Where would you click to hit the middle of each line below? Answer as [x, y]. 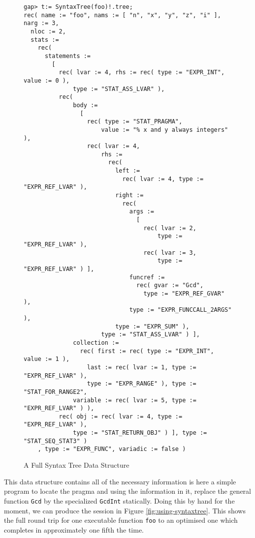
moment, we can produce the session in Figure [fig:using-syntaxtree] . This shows [125, 510]
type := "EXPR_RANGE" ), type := [142, 384]
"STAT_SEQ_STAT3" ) [55, 441]
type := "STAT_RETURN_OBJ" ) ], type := [140, 433]
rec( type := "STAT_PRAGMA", [135, 122]
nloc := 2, [48, 31]
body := [85, 105]
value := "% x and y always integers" [165, 130]
